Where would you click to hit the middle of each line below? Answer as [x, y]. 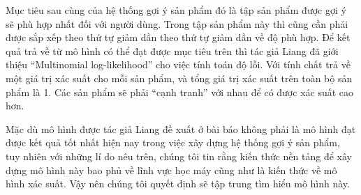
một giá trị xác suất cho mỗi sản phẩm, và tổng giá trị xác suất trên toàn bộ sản [179, 78]
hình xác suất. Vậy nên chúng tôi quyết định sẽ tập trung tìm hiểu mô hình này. [178, 184]
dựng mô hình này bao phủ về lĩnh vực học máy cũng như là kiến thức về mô [171, 170]
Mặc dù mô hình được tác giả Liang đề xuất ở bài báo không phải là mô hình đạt [181, 128]
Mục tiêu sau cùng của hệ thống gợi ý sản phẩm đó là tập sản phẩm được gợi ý [176, 10]
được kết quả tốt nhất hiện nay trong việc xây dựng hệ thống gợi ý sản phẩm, [173, 142]
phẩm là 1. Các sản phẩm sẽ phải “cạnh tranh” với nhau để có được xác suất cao [180, 92]
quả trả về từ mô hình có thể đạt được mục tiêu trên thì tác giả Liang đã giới [172, 50]
